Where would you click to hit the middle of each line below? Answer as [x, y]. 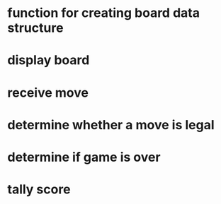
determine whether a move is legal [111, 125]
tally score [39, 190]
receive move [48, 92]
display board [49, 60]
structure [35, 28]
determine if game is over [84, 157]
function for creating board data [104, 13]
